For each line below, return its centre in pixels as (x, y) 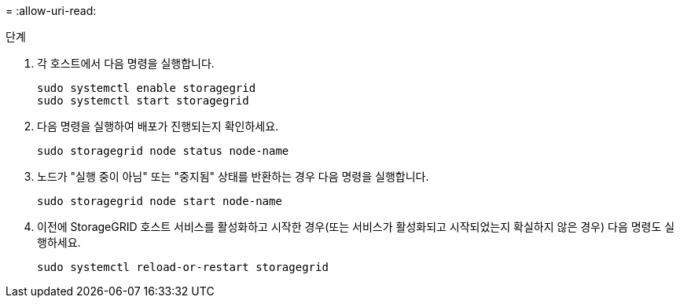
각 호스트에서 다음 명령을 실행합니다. (126, 63)
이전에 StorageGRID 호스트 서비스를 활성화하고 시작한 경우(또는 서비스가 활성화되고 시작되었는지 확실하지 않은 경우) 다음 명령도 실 (356, 227)
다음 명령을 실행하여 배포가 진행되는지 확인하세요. (158, 126)
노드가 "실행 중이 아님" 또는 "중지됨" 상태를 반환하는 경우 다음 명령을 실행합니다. (233, 176)
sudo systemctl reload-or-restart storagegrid (183, 267)
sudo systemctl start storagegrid (143, 101)
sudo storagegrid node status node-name (163, 151)
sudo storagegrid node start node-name (160, 201)
